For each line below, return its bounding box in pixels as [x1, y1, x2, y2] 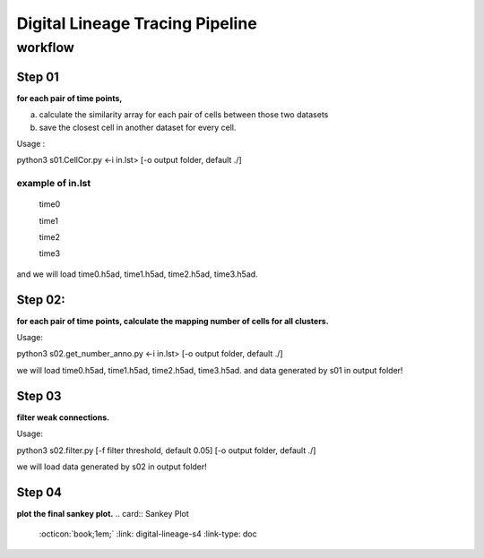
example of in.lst [16, 177, 91, 190]
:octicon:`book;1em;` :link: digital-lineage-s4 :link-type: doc [39, 528, 257, 539]
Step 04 [16, 485, 63, 500]
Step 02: [16, 292, 66, 307]
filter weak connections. [16, 412, 110, 423]
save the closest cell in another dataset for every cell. [39, 122, 237, 133]
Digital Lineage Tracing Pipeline [16, 13, 257, 33]
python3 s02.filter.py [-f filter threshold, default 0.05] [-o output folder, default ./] [16, 444, 316, 456]
